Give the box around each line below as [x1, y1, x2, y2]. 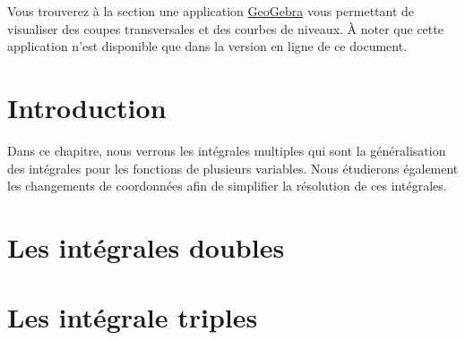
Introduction [7, 89, 167, 125]
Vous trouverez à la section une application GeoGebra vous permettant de [7, 2, 415, 20]
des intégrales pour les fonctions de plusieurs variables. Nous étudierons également [7, 158, 459, 177]
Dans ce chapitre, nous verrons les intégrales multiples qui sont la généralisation [7, 140, 446, 159]
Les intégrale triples [7, 299, 258, 336]
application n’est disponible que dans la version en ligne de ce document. [7, 37, 408, 55]
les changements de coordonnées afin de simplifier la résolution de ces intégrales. [7, 176, 447, 195]
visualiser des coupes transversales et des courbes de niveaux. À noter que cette [7, 19, 443, 38]
